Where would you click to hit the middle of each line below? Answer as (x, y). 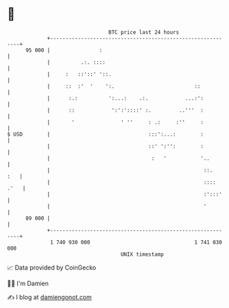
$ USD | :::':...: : (106, 134)
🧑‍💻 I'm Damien (28, 283)
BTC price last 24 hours (144, 32)
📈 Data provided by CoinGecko (52, 268)
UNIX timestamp (142, 254)
